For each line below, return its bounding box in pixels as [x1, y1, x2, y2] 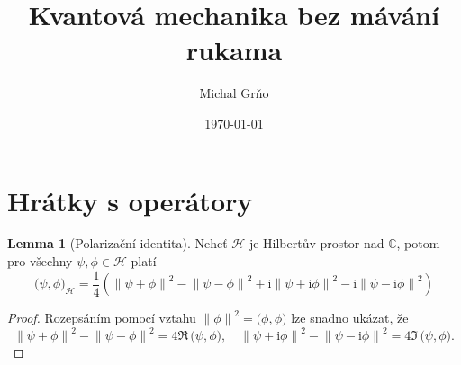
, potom [396, 234, 440, 253]
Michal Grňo [199, 84, 269, 102]
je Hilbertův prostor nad [249, 234, 384, 253]
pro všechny [7, 252, 73, 271]
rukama [185, 31, 283, 68]
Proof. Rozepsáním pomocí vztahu [7, 308, 196, 327]
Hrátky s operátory [7, 182, 253, 218]
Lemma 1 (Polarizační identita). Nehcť [7, 234, 228, 253]
